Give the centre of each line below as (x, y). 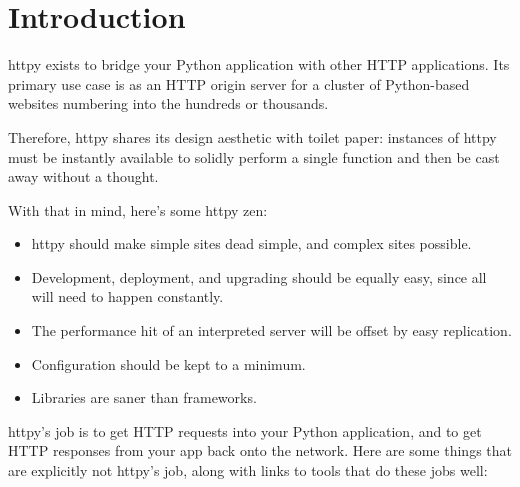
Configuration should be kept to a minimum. (168, 363)
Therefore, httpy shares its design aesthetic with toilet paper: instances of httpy (252, 136)
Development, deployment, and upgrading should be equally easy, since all (259, 276)
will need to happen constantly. (127, 296)
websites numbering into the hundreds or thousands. (168, 103)
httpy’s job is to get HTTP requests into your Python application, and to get (245, 430)
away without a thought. (83, 176)
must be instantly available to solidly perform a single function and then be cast (254, 156)
